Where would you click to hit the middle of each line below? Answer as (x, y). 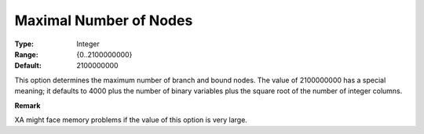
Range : (26, 54)
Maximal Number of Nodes (104, 20)
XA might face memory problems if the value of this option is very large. (131, 120)
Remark (27, 105)
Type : (24, 44)
